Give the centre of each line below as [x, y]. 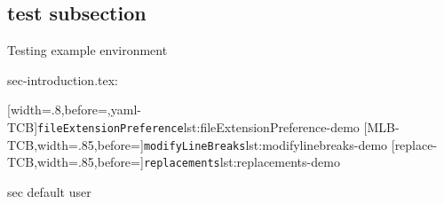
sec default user [49, 191]
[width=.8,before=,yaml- [74, 110]
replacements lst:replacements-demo [242, 162]
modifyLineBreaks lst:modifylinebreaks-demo [266, 144]
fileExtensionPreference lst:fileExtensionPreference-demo [198, 126]
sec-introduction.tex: [63, 79]
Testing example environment [87, 50]
